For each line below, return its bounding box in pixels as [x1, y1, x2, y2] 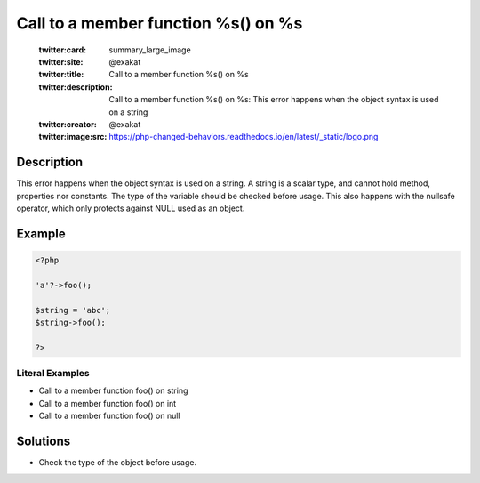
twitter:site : [38, 56, 84, 67]
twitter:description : [38, 81, 113, 93]
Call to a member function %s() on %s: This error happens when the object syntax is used [108, 94, 439, 105]
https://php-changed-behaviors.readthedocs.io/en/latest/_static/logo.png [108, 132, 379, 142]
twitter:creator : [38, 118, 97, 129]
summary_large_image [108, 44, 191, 55]
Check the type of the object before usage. [38, 457, 197, 468]
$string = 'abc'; [35, 305, 111, 315]
